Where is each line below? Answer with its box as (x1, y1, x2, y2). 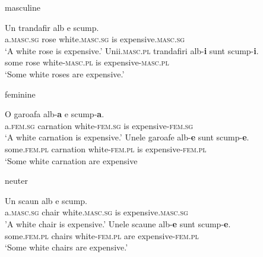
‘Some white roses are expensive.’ (5, 67, 125, 80)
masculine (5, 1, 40, 13)
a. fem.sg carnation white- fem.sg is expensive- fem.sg (5, 119, 194, 131)
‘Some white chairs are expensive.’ (5, 241, 128, 253)
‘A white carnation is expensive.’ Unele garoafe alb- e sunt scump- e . (5, 131, 249, 143)
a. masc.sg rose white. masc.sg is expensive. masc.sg (5, 33, 185, 45)
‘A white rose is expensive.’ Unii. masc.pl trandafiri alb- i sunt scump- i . (5, 44, 259, 57)
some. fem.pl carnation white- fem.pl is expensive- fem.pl (5, 142, 207, 155)
